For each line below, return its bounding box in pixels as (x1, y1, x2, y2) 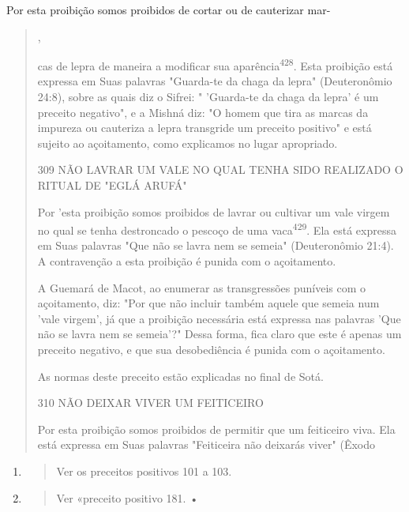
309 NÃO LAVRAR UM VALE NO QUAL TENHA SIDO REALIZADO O (37, 161, 403, 178)
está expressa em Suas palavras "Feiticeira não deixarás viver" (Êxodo (37, 436, 376, 453)
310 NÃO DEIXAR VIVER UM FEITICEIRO (37, 394, 264, 411)
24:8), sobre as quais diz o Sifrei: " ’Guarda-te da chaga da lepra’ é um (37, 88, 379, 105)
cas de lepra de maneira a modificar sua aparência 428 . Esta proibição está (37, 55, 393, 73)
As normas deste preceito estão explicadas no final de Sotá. (37, 367, 324, 384)
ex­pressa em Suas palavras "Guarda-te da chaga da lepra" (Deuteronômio (37, 73, 392, 89)
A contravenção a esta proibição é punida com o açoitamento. (37, 253, 336, 269)
